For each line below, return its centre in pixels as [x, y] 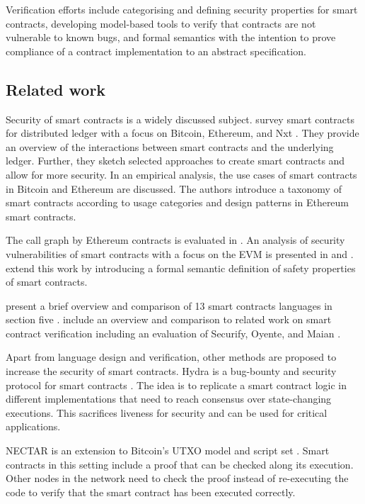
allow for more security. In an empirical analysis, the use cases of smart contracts [181, 174]
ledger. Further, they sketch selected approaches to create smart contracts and [175, 161]
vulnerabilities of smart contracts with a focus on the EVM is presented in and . [180, 253]
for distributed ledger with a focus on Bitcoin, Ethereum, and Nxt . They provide [182, 133]
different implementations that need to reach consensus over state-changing [169, 399]
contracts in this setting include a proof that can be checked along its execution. [180, 464]
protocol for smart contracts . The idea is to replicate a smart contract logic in [176, 385]
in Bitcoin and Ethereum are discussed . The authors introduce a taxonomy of [174, 188]
